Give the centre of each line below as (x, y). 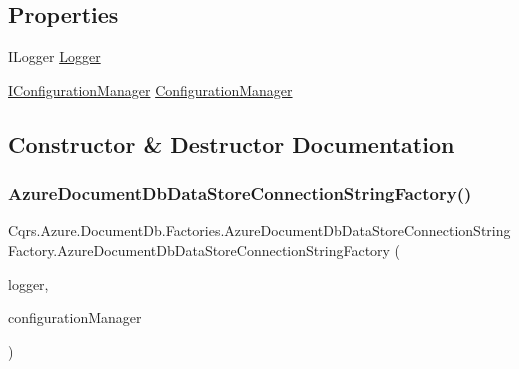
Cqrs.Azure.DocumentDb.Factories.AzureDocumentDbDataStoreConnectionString (259, 230)
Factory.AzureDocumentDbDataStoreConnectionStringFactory (199, 249)
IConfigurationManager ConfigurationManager (150, 89)
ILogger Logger (54, 56)
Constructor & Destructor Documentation (231, 143)
